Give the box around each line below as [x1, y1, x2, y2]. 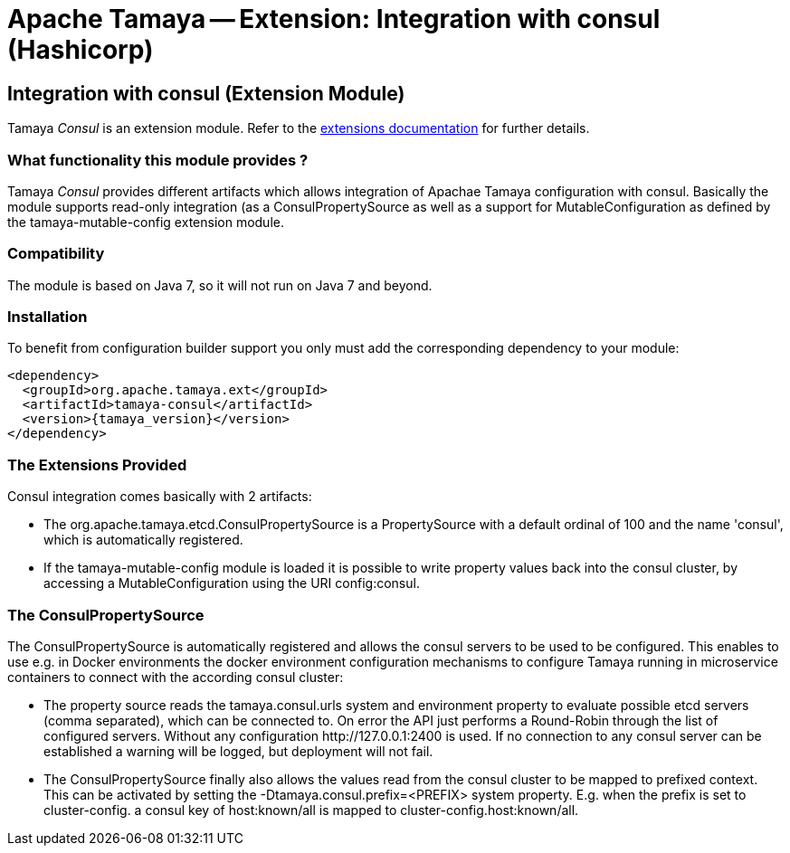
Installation [7, 308, 88, 327]
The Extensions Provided [7, 455, 187, 474]
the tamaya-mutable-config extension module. [7, 213, 284, 230]
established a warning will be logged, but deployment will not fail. [43, 743, 433, 759]
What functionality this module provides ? [7, 150, 309, 169]
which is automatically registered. [43, 532, 243, 548]
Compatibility [7, 244, 105, 263]
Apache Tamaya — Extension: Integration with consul [7, 4, 661, 34]
